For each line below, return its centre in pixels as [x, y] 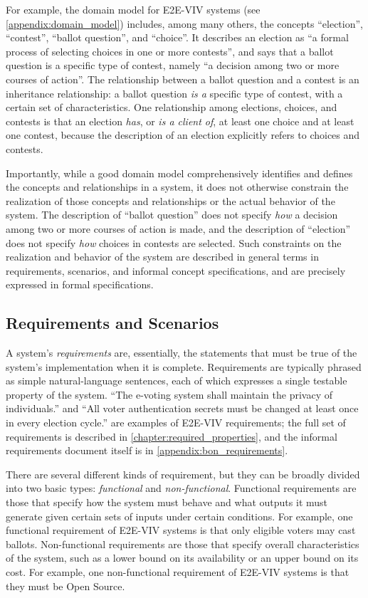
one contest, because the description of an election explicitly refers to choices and [183, 135]
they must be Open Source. [65, 586]
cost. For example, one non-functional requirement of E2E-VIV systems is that [178, 571]
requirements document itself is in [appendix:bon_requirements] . [147, 450]
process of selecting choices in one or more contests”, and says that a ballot [170, 51]
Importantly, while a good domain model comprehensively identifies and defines [179, 173]
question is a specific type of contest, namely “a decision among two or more [173, 65]
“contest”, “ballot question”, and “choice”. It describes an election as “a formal [177, 37]
